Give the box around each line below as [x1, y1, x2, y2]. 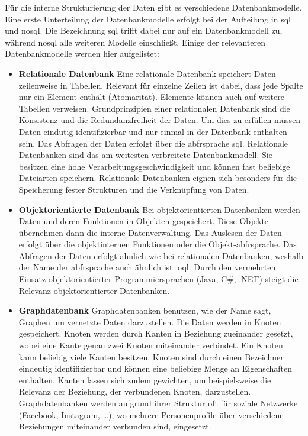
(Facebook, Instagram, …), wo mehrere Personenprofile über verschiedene [18, 408, 284, 421]
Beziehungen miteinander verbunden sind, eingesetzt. [18, 420, 211, 432]
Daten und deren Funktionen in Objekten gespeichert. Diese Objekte [18, 215, 269, 227]
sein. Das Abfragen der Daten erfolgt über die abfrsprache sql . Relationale [18, 137, 288, 149]
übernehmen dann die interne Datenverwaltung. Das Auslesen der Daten [18, 226, 282, 238]
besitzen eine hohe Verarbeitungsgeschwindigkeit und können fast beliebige [18, 160, 290, 172]
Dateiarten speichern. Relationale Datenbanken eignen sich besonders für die [18, 172, 297, 184]
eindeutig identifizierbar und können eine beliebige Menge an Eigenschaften [18, 362, 293, 374]
